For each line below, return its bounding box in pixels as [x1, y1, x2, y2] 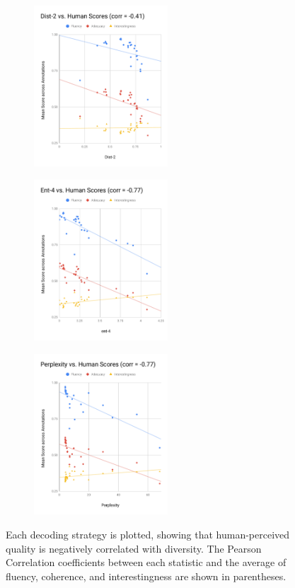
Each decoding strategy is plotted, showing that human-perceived [6, 526, 290, 541]
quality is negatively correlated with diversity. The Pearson [6, 541, 262, 555]
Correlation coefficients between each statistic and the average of [6, 555, 287, 570]
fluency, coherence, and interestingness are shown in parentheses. [6, 568, 287, 583]
